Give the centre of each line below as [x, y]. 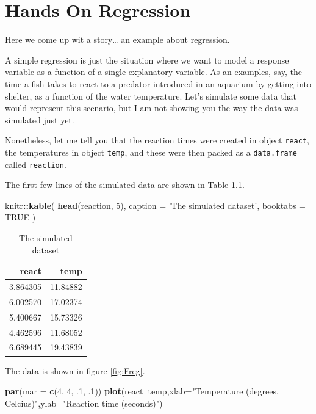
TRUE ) [20, 217]
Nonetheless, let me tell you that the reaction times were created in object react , [157, 140]
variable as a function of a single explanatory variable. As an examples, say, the [154, 72]
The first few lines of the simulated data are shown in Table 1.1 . [125, 185]
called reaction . [36, 164]
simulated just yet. [40, 119]
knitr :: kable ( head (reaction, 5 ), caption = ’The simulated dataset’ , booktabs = [155, 205]
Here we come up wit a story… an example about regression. [117, 39]
